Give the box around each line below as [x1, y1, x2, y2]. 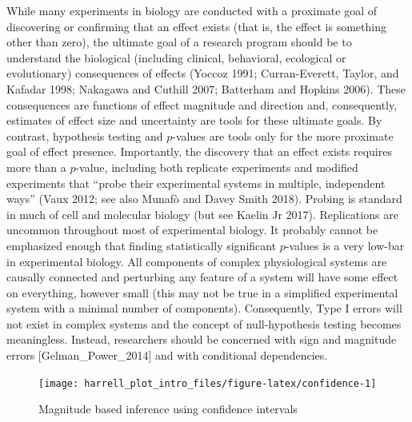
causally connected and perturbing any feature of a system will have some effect [6, 269, 398, 285]
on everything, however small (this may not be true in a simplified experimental [6, 284, 398, 301]
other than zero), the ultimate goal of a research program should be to [6, 34, 352, 50]
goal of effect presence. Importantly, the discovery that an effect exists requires [6, 143, 392, 160]
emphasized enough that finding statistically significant [6, 237, 277, 253]
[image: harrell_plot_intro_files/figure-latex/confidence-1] [38, 377, 377, 389]
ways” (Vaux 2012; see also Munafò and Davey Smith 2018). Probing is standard [6, 190, 402, 207]
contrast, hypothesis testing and [6, 127, 163, 144]
